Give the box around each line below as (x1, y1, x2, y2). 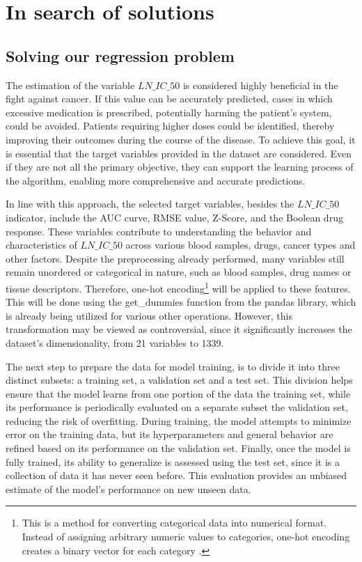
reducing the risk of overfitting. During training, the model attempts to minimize (6, 413, 352, 428)
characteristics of (6, 237, 77, 252)
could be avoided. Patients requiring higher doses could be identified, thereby (6, 118, 335, 133)
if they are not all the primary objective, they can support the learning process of (6, 159, 354, 174)
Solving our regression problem (6, 45, 235, 66)
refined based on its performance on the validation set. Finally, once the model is (6, 441, 351, 455)
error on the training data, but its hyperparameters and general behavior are (6, 427, 333, 442)
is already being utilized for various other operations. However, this (6, 308, 293, 322)
